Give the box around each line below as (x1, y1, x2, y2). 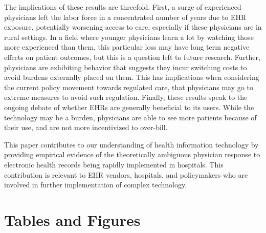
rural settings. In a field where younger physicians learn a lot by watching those (4, 31, 254, 42)
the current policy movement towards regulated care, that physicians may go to (4, 81, 253, 92)
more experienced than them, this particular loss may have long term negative (4, 41, 250, 52)
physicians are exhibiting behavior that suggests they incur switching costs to (4, 61, 247, 72)
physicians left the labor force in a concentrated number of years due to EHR (4, 11, 247, 22)
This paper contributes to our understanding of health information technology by (4, 139, 259, 150)
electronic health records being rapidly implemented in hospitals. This (4, 159, 224, 170)
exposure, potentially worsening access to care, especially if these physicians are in (4, 22, 262, 32)
